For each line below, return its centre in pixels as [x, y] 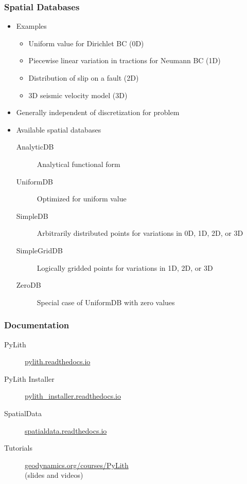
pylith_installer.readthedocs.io [73, 396]
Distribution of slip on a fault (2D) [84, 78]
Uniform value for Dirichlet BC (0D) [86, 43]
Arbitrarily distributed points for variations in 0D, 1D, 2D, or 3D [140, 233]
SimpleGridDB [39, 250]
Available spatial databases [59, 129]
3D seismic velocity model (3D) [78, 95]
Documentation [37, 325]
